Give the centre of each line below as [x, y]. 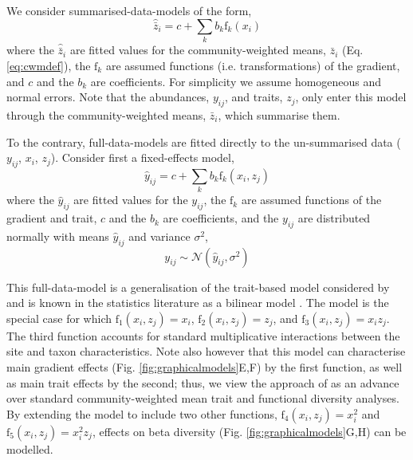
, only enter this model [351, 97]
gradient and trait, [52, 218]
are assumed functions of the [311, 200]
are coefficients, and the [221, 218]
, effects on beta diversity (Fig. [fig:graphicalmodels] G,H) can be [249, 431]
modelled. [30, 448]
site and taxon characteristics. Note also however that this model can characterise [206, 351]
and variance [159, 236]
